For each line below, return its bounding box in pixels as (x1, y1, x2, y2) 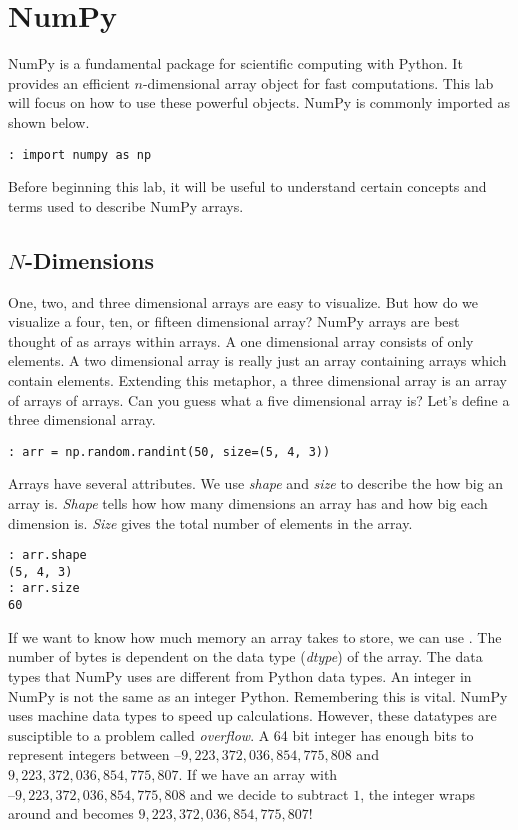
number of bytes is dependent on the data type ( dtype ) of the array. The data (8, 646, 483, 667)
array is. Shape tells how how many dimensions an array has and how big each (8, 492, 488, 513)
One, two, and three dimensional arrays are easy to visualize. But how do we (8, 291, 479, 312)
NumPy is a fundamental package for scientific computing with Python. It (8, 53, 463, 74)
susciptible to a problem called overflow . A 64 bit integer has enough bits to (8, 724, 474, 745)
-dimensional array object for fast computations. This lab (142, 72, 494, 93)
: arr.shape (8, 548, 87, 563)
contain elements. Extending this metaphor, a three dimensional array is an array (8, 369, 507, 390)
